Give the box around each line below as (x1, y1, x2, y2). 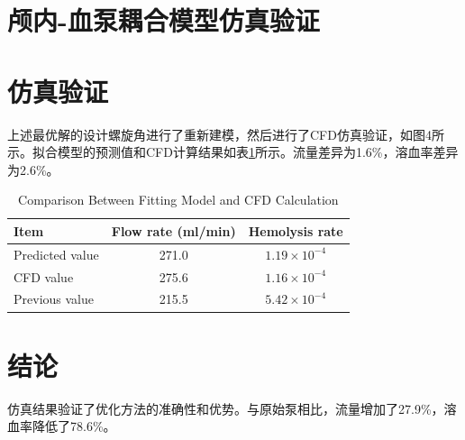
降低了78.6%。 (32, 417, 116, 435)
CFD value (14, 267, 74, 286)
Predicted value (14, 244, 99, 263)
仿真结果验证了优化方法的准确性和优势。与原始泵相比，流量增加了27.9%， (7, 399, 444, 417)
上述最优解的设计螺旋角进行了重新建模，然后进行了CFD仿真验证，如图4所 (7, 124, 444, 143)
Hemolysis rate (248, 221, 343, 240)
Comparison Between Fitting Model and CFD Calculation (18, 190, 339, 209)
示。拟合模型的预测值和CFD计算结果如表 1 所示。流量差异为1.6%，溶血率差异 (7, 142, 459, 161)
